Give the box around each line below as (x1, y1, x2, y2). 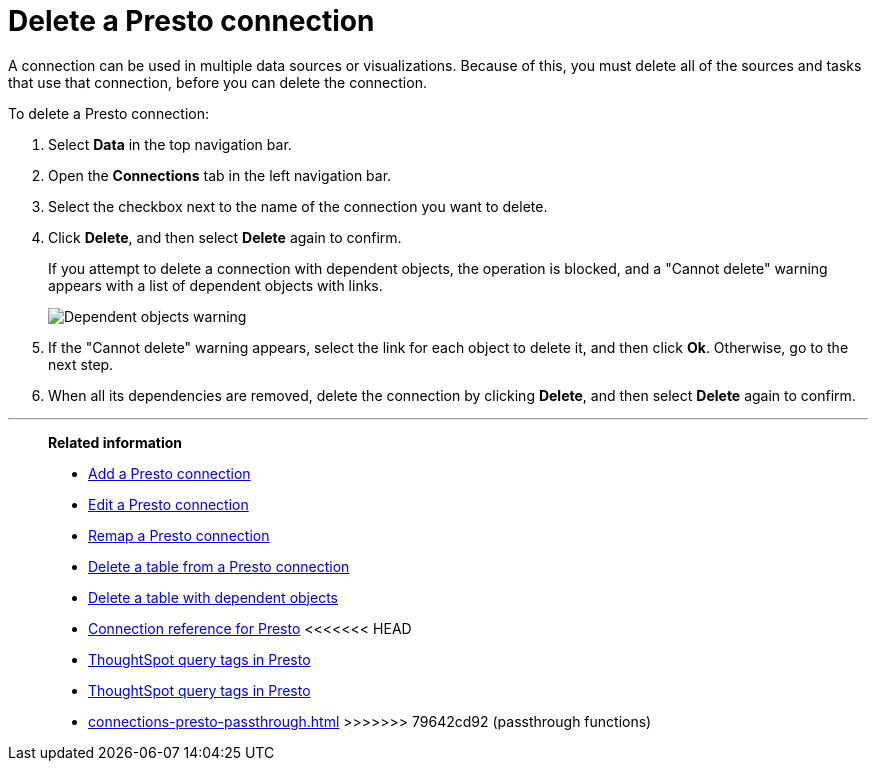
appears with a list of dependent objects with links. (48, 276, 383, 294)
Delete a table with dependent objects (88, 588, 338, 606)
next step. (48, 355, 114, 373)
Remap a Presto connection (88, 526, 270, 544)
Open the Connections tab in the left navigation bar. (48, 166, 392, 184)
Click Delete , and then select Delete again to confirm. (48, 228, 402, 246)
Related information (48, 433, 183, 451)
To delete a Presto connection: (8, 104, 209, 122)
